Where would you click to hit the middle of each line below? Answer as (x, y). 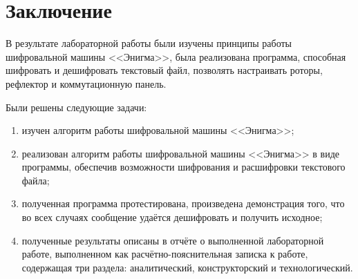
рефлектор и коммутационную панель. (86, 83)
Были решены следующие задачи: (76, 107)
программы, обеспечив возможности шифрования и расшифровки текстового (183, 167)
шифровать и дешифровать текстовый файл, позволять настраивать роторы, (164, 70)
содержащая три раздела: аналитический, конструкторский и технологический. (187, 267)
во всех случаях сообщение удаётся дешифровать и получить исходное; (172, 217)
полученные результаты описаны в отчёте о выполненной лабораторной (173, 240)
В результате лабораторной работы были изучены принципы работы (149, 43)
